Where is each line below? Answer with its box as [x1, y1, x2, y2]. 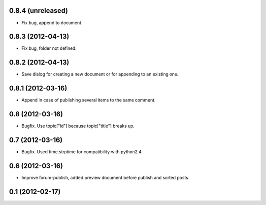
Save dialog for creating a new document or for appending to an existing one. [21, 71, 179, 77]
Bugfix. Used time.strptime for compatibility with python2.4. [21, 149, 143, 155]
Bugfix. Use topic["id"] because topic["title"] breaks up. [21, 123, 135, 129]
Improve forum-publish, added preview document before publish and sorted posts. [21, 174, 190, 180]
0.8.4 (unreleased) [9, 6, 68, 15]
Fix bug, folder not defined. [21, 45, 77, 51]
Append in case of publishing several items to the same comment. [21, 97, 156, 103]
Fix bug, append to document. [21, 20, 83, 26]
